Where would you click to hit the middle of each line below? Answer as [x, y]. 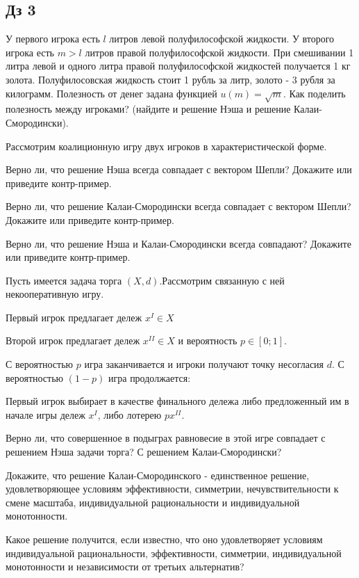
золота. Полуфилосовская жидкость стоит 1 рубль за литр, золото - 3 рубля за [170, 79]
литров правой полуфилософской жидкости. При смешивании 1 [219, 52]
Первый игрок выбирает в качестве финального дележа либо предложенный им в [177, 401]
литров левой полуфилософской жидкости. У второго [222, 39]
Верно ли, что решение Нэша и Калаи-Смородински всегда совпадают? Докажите [178, 243]
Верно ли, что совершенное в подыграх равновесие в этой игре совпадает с [166, 438]
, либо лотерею [130, 414]
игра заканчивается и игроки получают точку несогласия [204, 364]
